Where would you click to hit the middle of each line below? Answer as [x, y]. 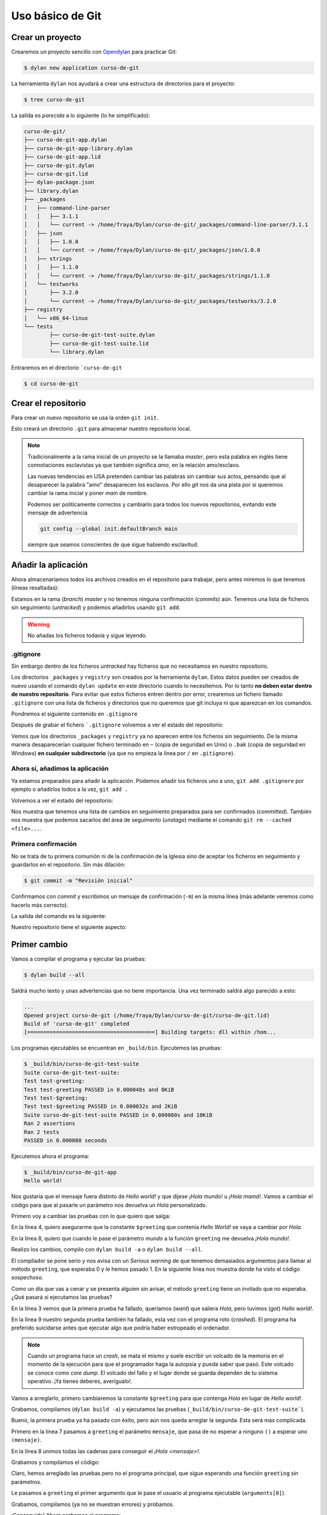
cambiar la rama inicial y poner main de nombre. [88, 493]
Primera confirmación [44, 844]
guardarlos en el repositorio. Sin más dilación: [68, 865]
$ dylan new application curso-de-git [81, 68]
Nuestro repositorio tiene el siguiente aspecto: [69, 927]
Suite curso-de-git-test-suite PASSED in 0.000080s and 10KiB [118, 1115]
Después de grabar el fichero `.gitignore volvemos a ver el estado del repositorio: [117, 725]
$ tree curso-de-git [54, 100]
